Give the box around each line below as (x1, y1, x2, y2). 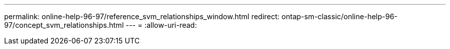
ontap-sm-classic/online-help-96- (282, 12, 398, 21)
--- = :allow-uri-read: (125, 21, 197, 29)
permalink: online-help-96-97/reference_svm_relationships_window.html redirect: (4, 12, 280, 21)
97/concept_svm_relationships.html (4, 21, 124, 29)
